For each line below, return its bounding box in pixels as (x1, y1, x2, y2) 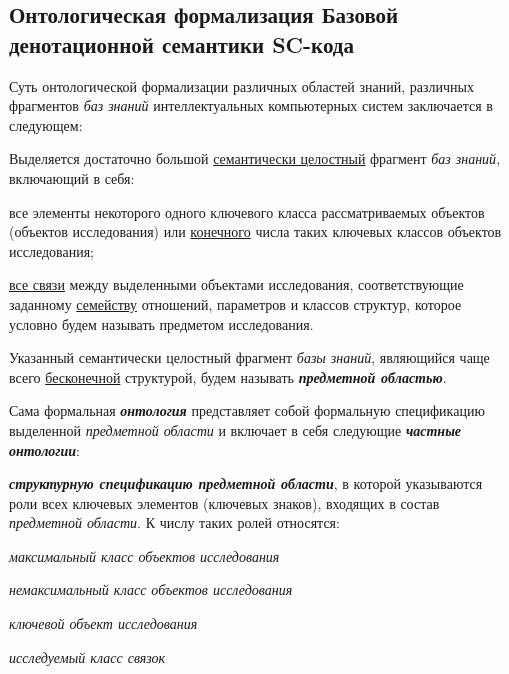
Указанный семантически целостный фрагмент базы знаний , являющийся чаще (9, 347, 490, 368)
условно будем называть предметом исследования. (9, 313, 314, 334)
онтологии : (9, 439, 80, 460)
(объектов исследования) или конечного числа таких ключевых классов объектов (9, 221, 502, 242)
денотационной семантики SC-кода (9, 28, 354, 59)
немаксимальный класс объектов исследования (9, 579, 293, 600)
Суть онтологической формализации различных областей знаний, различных (9, 75, 474, 96)
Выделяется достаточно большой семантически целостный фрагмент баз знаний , (9, 148, 501, 169)
